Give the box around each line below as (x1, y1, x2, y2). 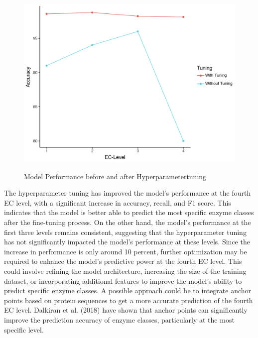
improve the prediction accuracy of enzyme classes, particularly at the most (4, 314, 235, 325)
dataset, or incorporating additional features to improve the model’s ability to (4, 275, 242, 286)
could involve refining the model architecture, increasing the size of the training (4, 265, 247, 276)
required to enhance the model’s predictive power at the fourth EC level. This (4, 256, 242, 266)
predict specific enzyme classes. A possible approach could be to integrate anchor (4, 285, 252, 296)
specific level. (4, 324, 44, 335)
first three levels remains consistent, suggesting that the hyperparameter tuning (4, 226, 247, 237)
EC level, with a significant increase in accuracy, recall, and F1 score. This (4, 197, 231, 208)
